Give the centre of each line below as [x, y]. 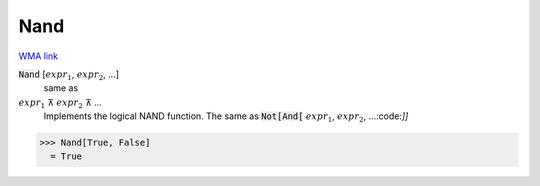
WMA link [38, 56]
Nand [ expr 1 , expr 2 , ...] [69, 75]
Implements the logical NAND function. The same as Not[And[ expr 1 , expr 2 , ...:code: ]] [226, 117]
